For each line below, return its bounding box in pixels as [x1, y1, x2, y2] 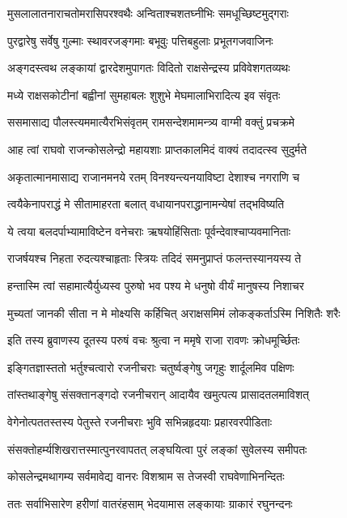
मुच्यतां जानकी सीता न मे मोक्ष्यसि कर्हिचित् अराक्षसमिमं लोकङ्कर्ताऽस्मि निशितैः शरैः [7, 304, 341, 321]
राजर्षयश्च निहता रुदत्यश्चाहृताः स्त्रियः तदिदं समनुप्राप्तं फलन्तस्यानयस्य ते [7, 250, 302, 267]
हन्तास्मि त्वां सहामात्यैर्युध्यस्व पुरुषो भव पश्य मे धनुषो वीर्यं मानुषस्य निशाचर [7, 276, 304, 293]
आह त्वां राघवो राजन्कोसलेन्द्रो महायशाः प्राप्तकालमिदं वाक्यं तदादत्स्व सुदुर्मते [7, 140, 307, 157]
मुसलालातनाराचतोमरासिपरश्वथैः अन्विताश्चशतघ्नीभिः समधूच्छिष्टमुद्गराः [7, 5, 289, 21]
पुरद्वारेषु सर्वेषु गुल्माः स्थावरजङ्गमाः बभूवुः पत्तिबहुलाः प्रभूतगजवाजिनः [7, 32, 273, 49]
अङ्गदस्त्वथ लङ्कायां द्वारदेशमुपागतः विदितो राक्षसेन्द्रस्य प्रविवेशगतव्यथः [7, 59, 290, 76]
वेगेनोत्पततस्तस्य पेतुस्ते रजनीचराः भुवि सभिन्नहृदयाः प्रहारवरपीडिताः [7, 413, 273, 430]
